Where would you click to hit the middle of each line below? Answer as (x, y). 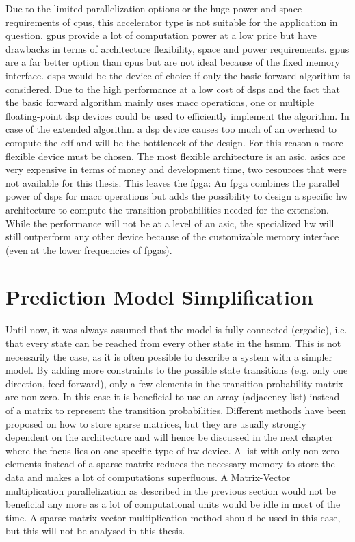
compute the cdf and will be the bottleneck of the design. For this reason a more (174, 142)
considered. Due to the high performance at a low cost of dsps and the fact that (173, 89)
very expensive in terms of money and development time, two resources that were (176, 169)
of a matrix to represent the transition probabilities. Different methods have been (176, 410)
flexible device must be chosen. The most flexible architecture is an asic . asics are (176, 156)
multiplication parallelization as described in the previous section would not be (171, 490)
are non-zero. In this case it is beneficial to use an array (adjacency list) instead (173, 397)
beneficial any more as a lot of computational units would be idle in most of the (173, 504)
